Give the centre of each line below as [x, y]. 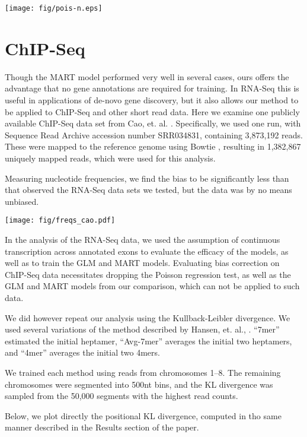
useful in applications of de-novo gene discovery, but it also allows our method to [152, 99]
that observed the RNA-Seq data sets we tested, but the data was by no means [148, 190]
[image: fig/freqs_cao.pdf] [60, 221]
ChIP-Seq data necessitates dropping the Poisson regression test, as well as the [148, 274]
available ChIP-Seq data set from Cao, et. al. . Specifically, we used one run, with [153, 123]
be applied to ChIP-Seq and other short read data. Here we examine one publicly [152, 111]
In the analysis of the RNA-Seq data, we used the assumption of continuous [143, 239]
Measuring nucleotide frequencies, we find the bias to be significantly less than [147, 178]
